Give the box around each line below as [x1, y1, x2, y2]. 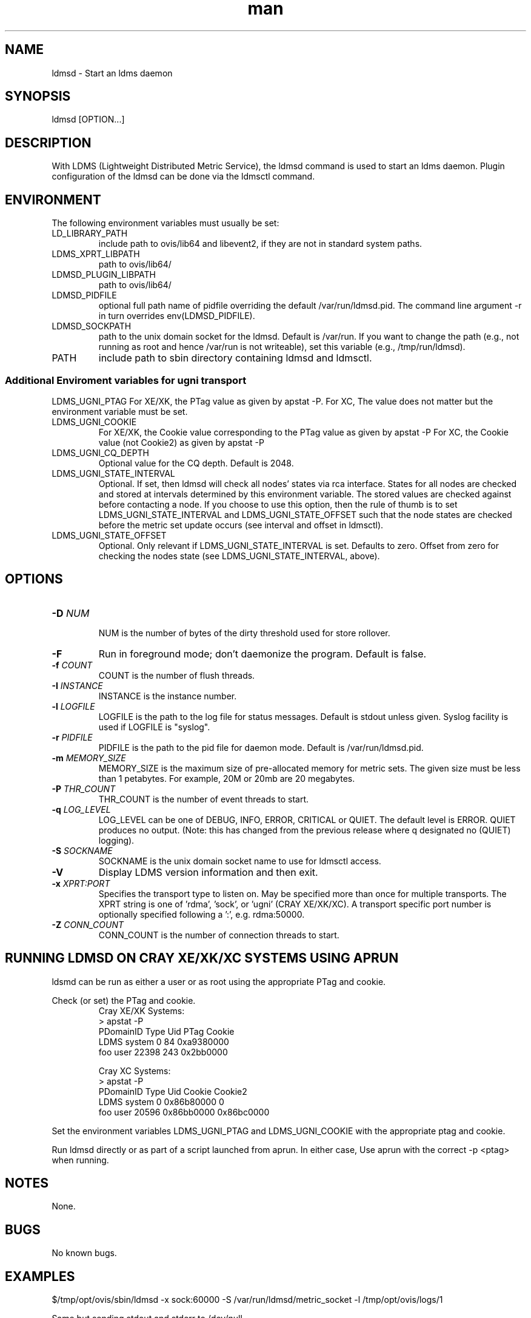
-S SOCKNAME [52, 845, 113, 856]
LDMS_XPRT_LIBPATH [52, 249, 140, 260]
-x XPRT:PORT [52, 878, 110, 889]
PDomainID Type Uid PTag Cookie [98, 1026, 235, 1037]
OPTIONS [5, 571, 63, 587]
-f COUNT [52, 659, 93, 670]
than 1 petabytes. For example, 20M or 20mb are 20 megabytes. [98, 773, 355, 784]
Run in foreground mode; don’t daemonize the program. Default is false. [98, 647, 427, 660]
